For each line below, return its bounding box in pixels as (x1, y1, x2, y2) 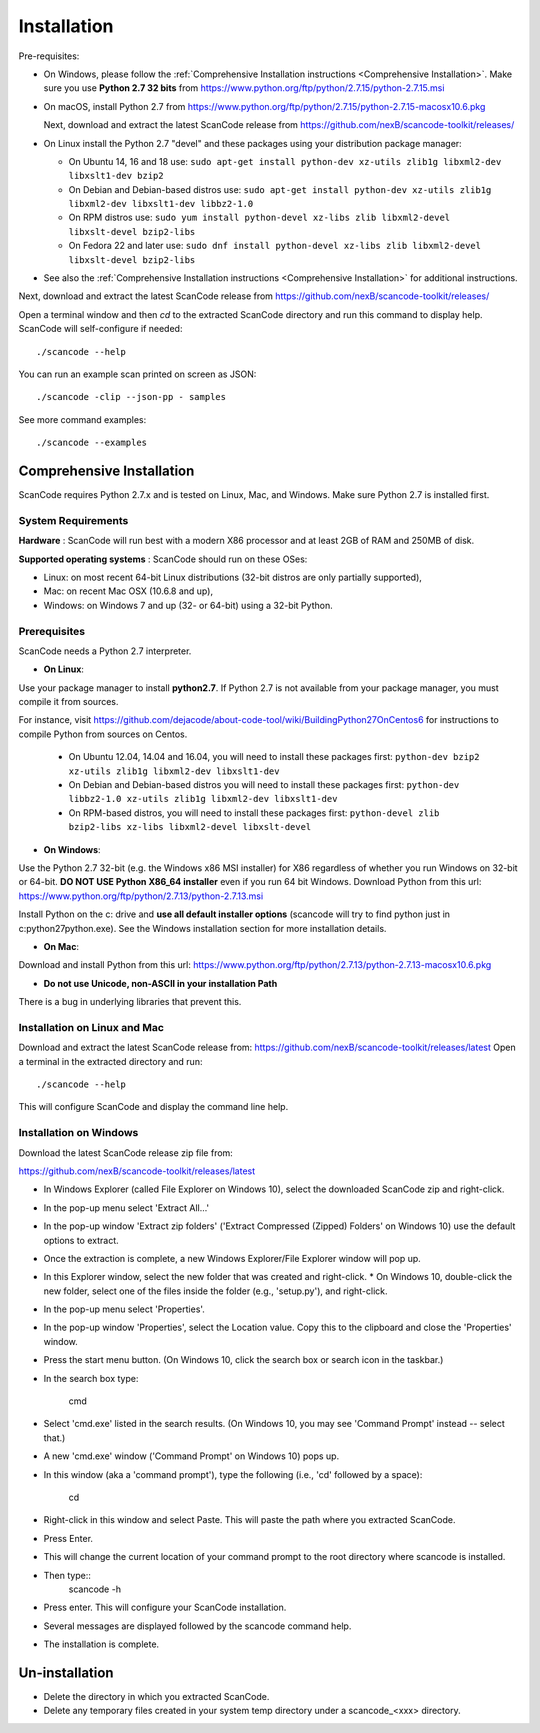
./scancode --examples (36, 437, 148, 449)
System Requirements (18, 513, 129, 527)
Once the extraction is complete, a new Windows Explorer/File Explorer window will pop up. (43, 1252, 422, 1264)
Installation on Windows (18, 1126, 139, 1140)
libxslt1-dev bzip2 (68, 170, 164, 182)
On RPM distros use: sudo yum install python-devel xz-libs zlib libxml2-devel (68, 211, 451, 224)
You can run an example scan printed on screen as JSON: (18, 368, 257, 380)
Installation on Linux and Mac (18, 1020, 165, 1034)
